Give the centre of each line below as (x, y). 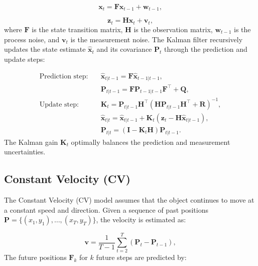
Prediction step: (64, 76)
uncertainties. (25, 152)
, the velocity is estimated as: (141, 219)
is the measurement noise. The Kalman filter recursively (157, 39)
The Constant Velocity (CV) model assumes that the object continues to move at (129, 200)
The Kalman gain (31, 142)
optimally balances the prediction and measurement (151, 142)
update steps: (25, 59)
